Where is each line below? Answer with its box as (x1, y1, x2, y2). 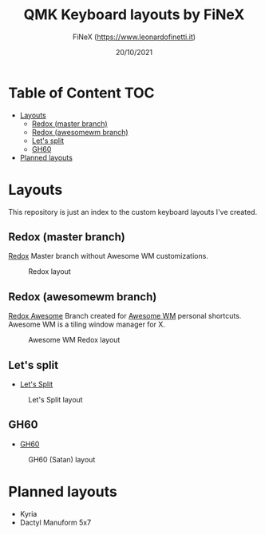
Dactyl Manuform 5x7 (19, 517, 92, 527)
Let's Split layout (28, 395, 83, 405)
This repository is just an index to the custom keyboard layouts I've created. (8, 207, 258, 216)
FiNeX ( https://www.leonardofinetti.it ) (72, 32, 196, 42)
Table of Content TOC (8, 84, 155, 101)
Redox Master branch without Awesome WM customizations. (8, 252, 209, 261)
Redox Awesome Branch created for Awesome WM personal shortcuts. (8, 311, 242, 321)
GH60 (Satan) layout (28, 454, 96, 464)
